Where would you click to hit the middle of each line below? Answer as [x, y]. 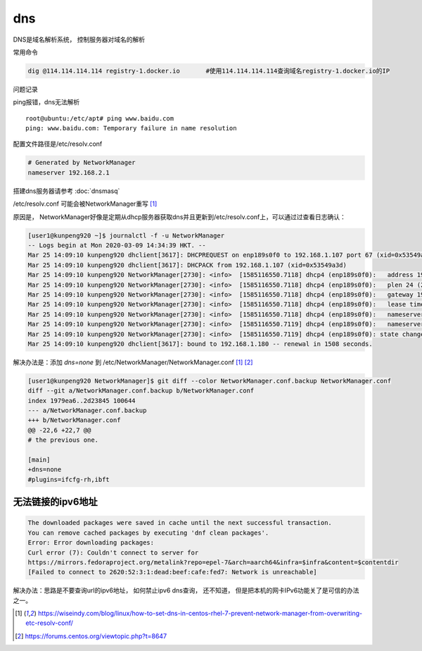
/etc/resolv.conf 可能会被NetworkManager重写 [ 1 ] [85, 204]
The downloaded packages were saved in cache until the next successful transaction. [180, 523]
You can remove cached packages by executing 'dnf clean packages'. [148, 533]
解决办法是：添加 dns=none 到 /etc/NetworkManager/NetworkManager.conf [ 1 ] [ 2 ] [133, 362]
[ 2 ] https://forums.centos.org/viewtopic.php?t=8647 [91, 636]
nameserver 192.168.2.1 [69, 172]
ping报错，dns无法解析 [46, 102]
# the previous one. [63, 440]
